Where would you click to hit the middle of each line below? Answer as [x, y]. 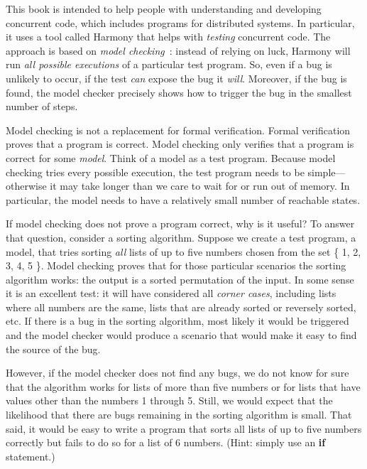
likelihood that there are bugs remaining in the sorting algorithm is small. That [179, 415]
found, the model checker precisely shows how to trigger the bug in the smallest [179, 92]
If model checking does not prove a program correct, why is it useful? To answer [180, 223]
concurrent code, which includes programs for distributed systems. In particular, [180, 22]
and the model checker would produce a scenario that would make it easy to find [181, 335]
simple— [327, 172]
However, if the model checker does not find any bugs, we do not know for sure [177, 373]
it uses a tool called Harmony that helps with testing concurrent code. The [168, 37]
